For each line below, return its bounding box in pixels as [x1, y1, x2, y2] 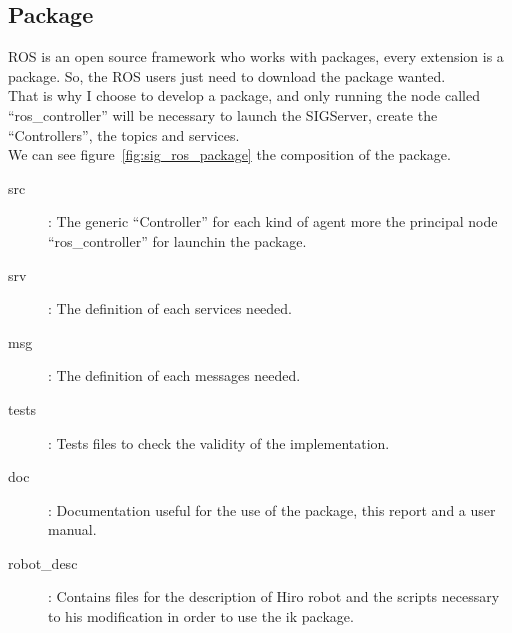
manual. [48, 519, 97, 540]
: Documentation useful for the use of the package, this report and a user [48, 499, 496, 520]
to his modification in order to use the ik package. [48, 606, 354, 627]
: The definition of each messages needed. [48, 365, 301, 386]
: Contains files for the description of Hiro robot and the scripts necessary [48, 586, 500, 607]
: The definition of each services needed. [48, 298, 293, 319]
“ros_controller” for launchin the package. [48, 230, 307, 251]
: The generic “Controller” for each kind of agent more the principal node [48, 211, 498, 232]
